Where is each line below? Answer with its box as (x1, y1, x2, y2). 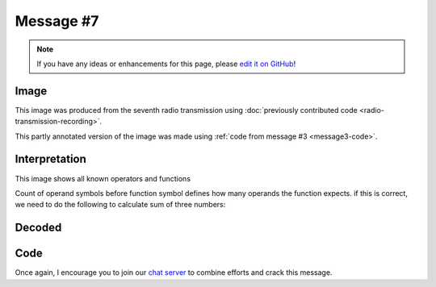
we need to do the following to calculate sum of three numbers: (15, 200, 226, 210)
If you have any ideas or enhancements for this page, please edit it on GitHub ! (36, 59, 296, 69)
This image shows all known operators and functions (15, 173, 191, 183)
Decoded (15, 221, 62, 235)
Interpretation (15, 152, 86, 166)
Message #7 (15, 12, 99, 30)
